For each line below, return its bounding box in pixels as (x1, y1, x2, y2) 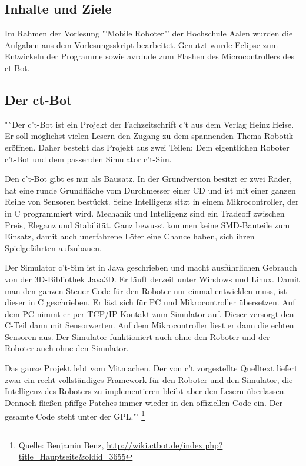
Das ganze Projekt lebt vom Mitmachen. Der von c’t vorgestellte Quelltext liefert (5, 362, 298, 374)
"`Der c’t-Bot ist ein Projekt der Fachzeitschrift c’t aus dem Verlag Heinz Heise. (5, 118, 294, 130)
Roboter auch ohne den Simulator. (5, 342, 129, 354)
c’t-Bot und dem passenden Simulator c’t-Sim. (5, 152, 172, 165)
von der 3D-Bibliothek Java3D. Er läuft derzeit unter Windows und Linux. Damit (5, 272, 300, 285)
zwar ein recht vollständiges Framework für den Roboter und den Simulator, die (5, 373, 293, 385)
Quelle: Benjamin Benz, (18, 438, 104, 451)
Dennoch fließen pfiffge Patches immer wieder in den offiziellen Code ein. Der (5, 396, 283, 408)
